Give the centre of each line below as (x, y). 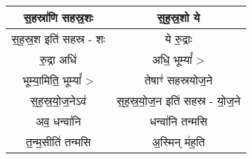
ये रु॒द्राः (178, 39)
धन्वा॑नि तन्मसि (179, 121)
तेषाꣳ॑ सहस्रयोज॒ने (179, 80)
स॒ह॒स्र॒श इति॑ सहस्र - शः (58, 39)
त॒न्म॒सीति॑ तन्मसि (58, 142)
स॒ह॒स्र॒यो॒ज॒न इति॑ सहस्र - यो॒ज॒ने (178, 101)
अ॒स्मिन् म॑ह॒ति (178, 142)
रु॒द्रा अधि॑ (58, 60)
